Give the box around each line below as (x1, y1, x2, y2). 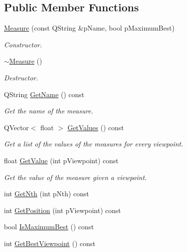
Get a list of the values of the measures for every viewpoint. (4, 139, 184, 149)
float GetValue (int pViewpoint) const (4, 155, 119, 165)
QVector (4, 122, 29, 132)
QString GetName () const (4, 89, 85, 99)
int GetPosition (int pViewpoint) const (4, 205, 121, 215)
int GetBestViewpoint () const (4, 238, 95, 248)
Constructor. (4, 39, 42, 49)
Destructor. (4, 72, 38, 82)
